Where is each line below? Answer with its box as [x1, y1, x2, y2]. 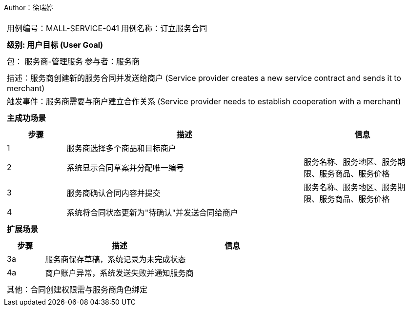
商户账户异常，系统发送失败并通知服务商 [45, 268, 194, 278]
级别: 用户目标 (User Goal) [7, 40, 103, 50]
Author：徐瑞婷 [4, 3, 53, 12]
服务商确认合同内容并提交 [66, 188, 161, 198]
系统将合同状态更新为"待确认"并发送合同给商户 [66, 208, 238, 217]
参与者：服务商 [84, 57, 140, 66]
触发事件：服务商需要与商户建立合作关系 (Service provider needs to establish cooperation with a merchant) [7, 97, 401, 106]
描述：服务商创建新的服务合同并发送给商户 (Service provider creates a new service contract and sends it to [7, 73, 401, 83]
